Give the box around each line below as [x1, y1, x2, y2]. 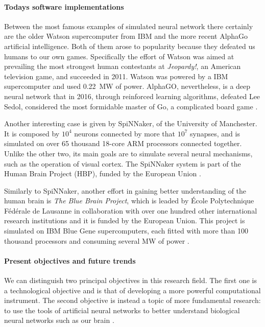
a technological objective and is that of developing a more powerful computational [4, 285, 261, 295]
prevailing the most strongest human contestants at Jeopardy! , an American [4, 61, 241, 72]
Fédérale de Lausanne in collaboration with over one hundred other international [4, 205, 257, 216]
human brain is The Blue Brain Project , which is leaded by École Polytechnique [4, 195, 254, 206]
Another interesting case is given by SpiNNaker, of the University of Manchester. [4, 118, 257, 129]
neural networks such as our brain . [4, 315, 114, 325]
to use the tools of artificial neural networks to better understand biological [4, 305, 240, 315]
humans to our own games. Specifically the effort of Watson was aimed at [4, 51, 234, 61]
